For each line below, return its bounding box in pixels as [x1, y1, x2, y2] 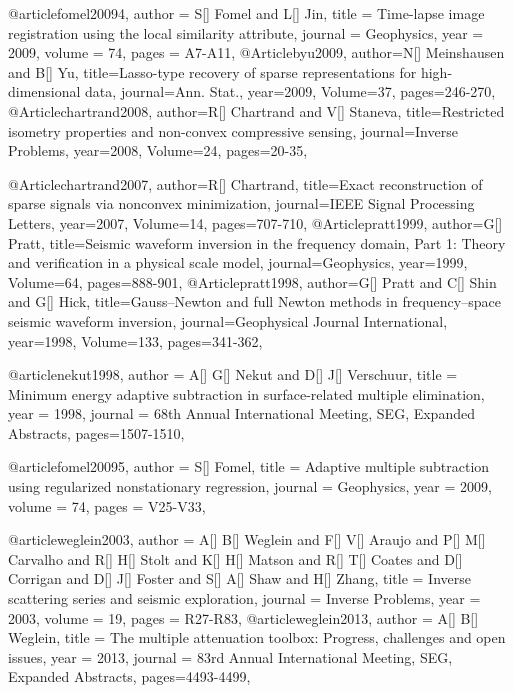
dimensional [8, 81, 81, 102]
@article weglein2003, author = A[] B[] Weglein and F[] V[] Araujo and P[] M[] [8, 529, 486, 550]
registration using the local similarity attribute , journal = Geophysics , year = [8, 22, 484, 43]
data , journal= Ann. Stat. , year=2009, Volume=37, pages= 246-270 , [85, 81, 496, 102]
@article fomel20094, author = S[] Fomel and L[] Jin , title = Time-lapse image [8, 3, 485, 23]
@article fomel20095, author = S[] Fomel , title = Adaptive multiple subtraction [8, 456, 490, 477]
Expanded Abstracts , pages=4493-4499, [8, 666, 251, 687]
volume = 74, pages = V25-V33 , [8, 495, 206, 516]
